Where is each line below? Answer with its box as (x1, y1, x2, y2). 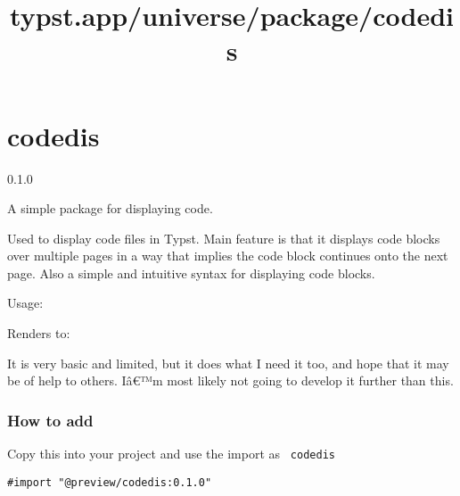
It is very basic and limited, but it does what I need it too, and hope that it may (7, 353, 449, 372)
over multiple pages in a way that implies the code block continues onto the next (7, 246, 448, 265)
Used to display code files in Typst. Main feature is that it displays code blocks (7, 228, 440, 247)
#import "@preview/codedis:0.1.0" (7, 475, 212, 489)
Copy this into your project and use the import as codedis (7, 444, 335, 463)
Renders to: (7, 324, 70, 343)
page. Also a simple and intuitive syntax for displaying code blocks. (7, 263, 375, 282)
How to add (7, 409, 94, 431)
